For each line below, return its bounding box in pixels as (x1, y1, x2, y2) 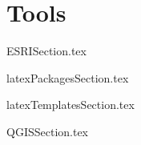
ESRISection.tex (6, 42, 87, 59)
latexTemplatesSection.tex (6, 96, 135, 113)
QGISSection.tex (6, 123, 89, 139)
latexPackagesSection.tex (6, 69, 129, 86)
